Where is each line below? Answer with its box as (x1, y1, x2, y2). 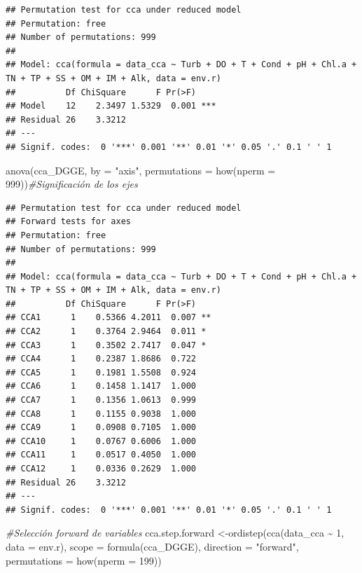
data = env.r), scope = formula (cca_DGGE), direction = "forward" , (6, 539, 299, 553)
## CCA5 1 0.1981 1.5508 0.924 (6, 367, 197, 378)
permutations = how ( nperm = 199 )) (6, 553, 162, 567)
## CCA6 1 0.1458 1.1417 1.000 (6, 381, 197, 392)
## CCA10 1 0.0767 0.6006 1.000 (6, 436, 197, 446)
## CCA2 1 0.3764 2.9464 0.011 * (6, 326, 207, 337)
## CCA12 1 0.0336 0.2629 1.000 (6, 464, 197, 474)
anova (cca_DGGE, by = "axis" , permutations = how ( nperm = (6, 163, 276, 177)
